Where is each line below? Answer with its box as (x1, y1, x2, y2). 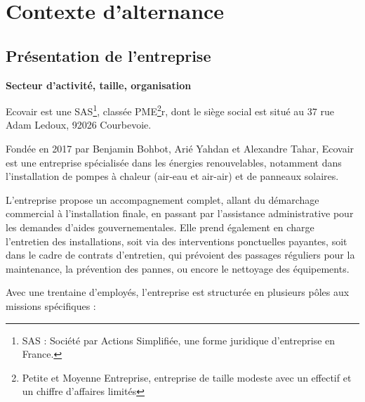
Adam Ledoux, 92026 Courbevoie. (6, 117, 152, 132)
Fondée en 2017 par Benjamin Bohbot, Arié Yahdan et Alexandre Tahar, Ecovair (6, 141, 354, 156)
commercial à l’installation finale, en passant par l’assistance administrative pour (6, 206, 354, 221)
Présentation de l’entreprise (6, 44, 211, 66)
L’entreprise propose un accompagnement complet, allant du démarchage (6, 192, 319, 207)
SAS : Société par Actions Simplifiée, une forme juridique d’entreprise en (22, 332, 336, 347)
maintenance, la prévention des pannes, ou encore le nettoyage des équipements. (6, 261, 350, 275)
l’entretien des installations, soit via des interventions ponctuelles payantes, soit (6, 233, 347, 248)
